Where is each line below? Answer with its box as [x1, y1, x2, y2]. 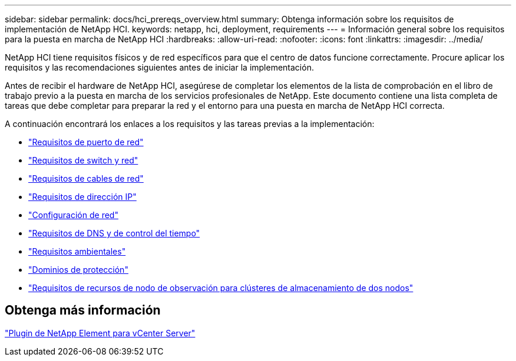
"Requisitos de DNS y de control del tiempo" [28, 228, 200, 238]
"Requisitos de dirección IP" [28, 192, 137, 202]
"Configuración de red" [28, 210, 118, 220]
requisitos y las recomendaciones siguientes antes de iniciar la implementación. [5, 62, 314, 72]
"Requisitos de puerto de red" [28, 137, 144, 147]
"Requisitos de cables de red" [28, 173, 144, 183]
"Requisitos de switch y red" [28, 155, 138, 165]
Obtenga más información [5, 303, 161, 318]
